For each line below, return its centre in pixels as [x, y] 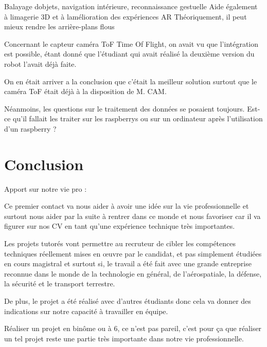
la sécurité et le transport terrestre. [60, 284]
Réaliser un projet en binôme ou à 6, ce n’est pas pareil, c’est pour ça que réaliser [133, 328]
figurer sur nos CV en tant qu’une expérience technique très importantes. [120, 226]
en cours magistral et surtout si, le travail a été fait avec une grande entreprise [128, 263]
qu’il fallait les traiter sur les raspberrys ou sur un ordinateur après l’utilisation [138, 118]
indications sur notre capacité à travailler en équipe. [86, 311]
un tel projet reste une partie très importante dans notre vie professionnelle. [124, 338]
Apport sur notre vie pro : [46, 188]
